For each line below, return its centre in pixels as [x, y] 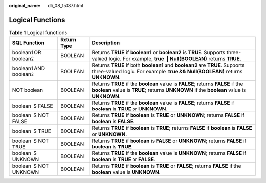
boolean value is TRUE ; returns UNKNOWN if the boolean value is [169, 90]
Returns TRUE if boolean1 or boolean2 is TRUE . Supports [159, 53]
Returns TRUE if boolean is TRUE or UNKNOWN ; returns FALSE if [168, 115]
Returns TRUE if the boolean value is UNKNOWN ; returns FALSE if [169, 153]
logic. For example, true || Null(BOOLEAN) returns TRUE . [175, 59]
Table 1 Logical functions [38, 33]
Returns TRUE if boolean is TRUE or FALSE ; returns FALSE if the [166, 166]
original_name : [25, 6]
